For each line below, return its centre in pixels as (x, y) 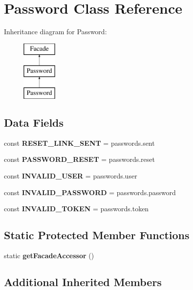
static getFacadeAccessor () (49, 256)
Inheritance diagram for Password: (55, 32)
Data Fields (34, 123)
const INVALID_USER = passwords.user (71, 176)
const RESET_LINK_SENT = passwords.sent (79, 143)
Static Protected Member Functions (97, 235)
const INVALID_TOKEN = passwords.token (76, 209)
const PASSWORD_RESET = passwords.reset (79, 159)
